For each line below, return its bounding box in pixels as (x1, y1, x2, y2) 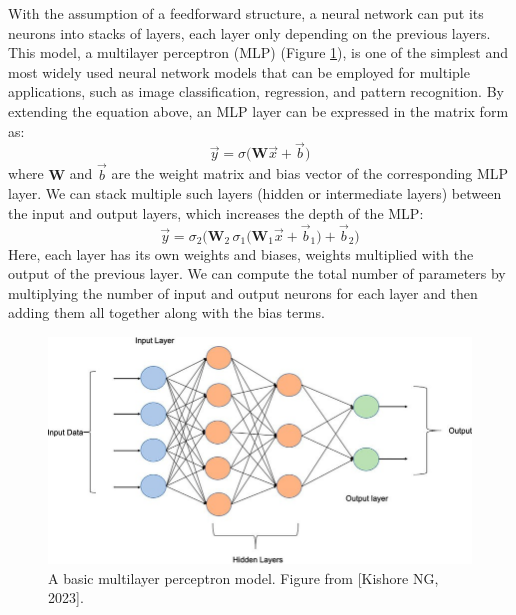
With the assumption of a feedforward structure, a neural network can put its (8, 3, 484, 23)
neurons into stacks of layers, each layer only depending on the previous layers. (8, 22, 491, 43)
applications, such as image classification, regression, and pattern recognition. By (8, 81, 504, 102)
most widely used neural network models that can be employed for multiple (8, 61, 470, 82)
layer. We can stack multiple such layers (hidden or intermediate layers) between (8, 183, 502, 204)
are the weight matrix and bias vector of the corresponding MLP (111, 163, 509, 184)
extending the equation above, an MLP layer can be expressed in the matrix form (8, 100, 509, 121)
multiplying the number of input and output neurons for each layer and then (8, 282, 478, 303)
